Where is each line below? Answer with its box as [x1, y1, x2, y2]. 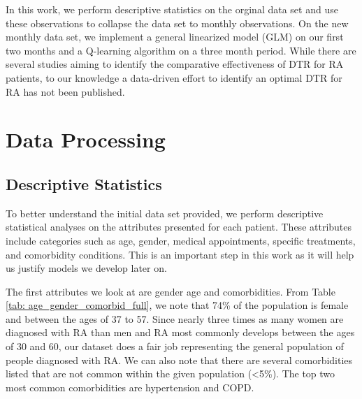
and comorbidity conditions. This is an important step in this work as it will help [6, 247, 354, 261]
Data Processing [6, 125, 166, 154]
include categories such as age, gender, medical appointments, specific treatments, [6, 233, 356, 247]
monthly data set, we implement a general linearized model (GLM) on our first [6, 29, 344, 44]
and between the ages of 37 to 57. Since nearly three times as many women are [6, 311, 344, 326]
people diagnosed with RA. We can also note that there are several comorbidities [6, 352, 353, 367]
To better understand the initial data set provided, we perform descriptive [6, 205, 324, 220]
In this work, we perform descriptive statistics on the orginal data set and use [6, 2, 338, 16]
